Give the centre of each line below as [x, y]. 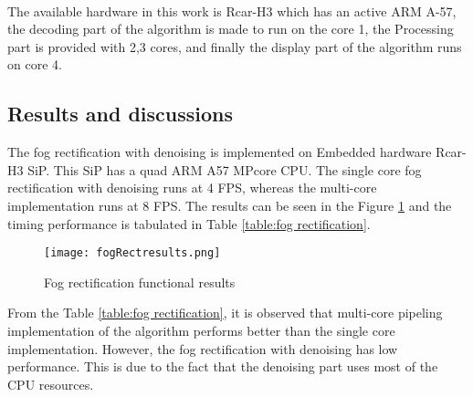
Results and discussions [121, 114]
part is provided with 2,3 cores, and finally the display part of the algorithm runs [235, 46]
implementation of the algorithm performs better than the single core [201, 330]
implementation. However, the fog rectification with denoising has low [203, 348]
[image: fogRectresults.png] [132, 253]
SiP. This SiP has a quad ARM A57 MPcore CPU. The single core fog [225, 169]
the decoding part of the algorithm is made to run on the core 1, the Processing [231, 29]
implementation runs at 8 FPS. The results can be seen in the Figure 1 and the [230, 205]
